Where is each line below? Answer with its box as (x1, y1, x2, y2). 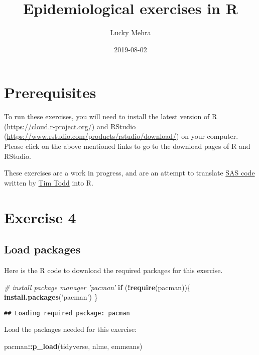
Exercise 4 (4, 207, 76, 227)
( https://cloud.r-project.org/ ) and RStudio (4, 121, 136, 131)
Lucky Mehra (110, 27, 151, 38)
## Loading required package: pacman (4, 309, 130, 317)
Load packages (4, 241, 81, 257)
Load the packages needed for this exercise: (4, 324, 137, 334)
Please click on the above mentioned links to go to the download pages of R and (4, 141, 250, 151)
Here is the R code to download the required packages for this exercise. (4, 264, 223, 275)
